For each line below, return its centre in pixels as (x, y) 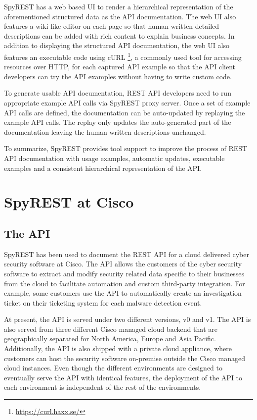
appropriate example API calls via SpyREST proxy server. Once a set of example (127, 103)
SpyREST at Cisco (69, 202)
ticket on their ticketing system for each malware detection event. (103, 302)
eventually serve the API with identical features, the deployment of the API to (123, 377)
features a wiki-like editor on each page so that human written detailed (112, 26)
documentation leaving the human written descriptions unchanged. (105, 131)
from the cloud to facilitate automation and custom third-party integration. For (125, 283)
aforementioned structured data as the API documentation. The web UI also (120, 16)
